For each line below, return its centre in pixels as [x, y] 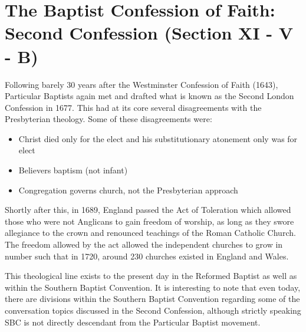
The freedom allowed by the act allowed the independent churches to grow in [144, 244]
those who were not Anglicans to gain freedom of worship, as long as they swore [149, 221]
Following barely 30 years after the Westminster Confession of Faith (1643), [142, 84]
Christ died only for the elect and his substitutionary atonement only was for [158, 138]
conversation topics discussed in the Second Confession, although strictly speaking [153, 310]
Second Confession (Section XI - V [149, 33]
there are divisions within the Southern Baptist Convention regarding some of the [152, 299]
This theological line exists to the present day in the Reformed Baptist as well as [151, 276]
